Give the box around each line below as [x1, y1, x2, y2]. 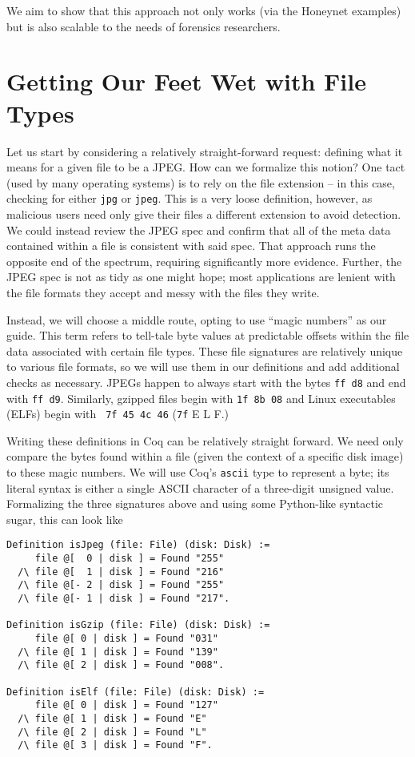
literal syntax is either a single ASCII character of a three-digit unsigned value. [6, 479, 394, 496]
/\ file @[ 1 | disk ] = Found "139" [18, 646, 218, 658]
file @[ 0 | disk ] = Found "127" [34, 699, 218, 711]
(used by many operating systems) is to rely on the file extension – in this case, [6, 174, 395, 191]
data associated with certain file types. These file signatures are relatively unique [6, 342, 403, 359]
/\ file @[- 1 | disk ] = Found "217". [18, 593, 230, 605]
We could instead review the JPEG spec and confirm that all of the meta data [6, 221, 391, 238]
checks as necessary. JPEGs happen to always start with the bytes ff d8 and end [6, 373, 406, 390]
